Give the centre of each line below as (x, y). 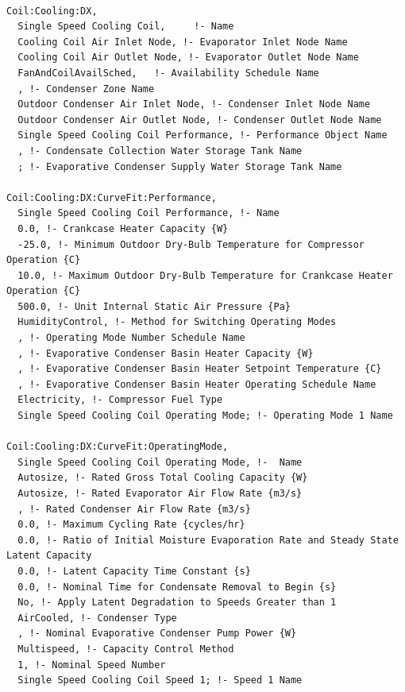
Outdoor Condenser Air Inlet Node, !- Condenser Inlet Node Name (194, 104)
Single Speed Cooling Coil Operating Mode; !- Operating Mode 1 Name (205, 416)
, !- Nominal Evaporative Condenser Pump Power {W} (157, 634)
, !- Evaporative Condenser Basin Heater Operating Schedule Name (197, 384)
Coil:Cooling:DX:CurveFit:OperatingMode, (118, 447)
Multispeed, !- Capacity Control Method (126, 649)
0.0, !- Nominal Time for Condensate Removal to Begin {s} (177, 587)
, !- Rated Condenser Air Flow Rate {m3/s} (134, 509)
